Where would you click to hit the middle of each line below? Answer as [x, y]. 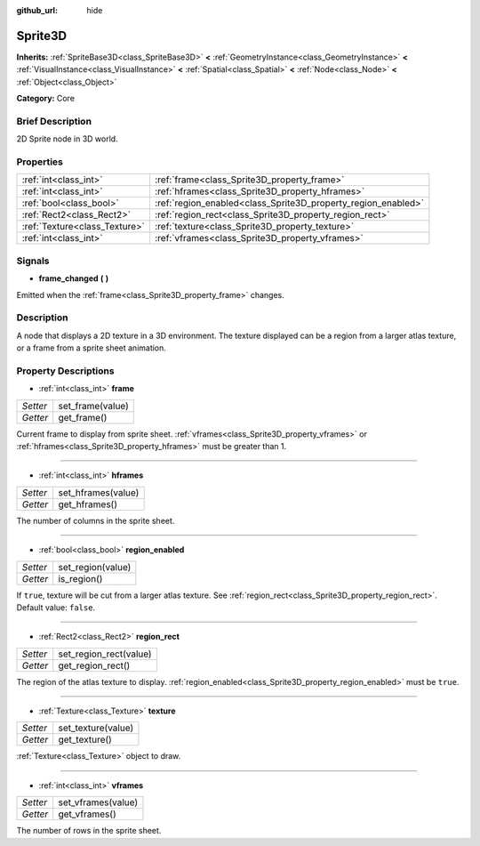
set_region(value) [95, 567]
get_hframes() [88, 504]
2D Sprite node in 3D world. [68, 139]
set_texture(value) [96, 728]
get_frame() [83, 417]
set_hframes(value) [99, 492]
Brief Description [54, 121]
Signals [33, 261]
